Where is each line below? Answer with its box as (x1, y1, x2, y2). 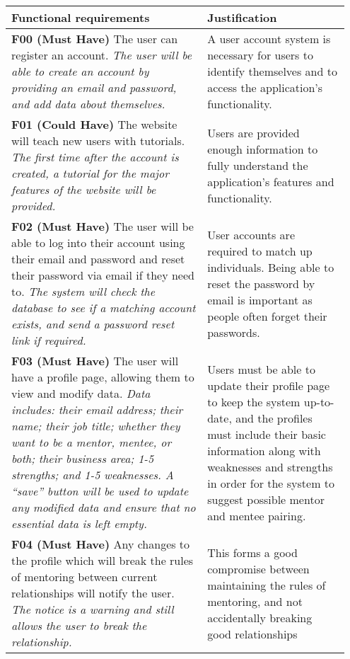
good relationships (207, 625, 298, 642)
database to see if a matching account (11, 299, 196, 316)
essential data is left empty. (11, 515, 147, 532)
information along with (207, 442, 321, 459)
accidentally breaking (207, 609, 313, 626)
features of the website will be (11, 181, 156, 197)
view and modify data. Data (11, 385, 151, 401)
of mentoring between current (11, 568, 158, 585)
